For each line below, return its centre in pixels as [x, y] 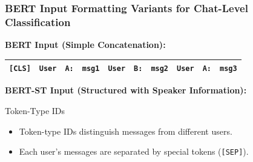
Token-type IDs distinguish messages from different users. [126, 131]
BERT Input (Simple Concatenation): [85, 45]
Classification [38, 22]
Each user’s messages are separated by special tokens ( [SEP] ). [134, 151]
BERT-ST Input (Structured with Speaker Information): [126, 90]
